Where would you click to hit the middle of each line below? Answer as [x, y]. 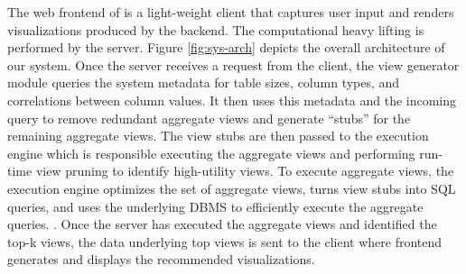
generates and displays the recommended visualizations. [161, 259]
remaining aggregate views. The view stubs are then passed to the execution [218, 136]
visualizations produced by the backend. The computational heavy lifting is [216, 29]
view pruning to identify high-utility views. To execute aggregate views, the [245, 171]
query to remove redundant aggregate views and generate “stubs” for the [209, 118]
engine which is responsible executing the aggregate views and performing [211, 153]
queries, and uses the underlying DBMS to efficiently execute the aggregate [215, 206]
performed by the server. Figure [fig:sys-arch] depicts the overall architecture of [226, 47]
